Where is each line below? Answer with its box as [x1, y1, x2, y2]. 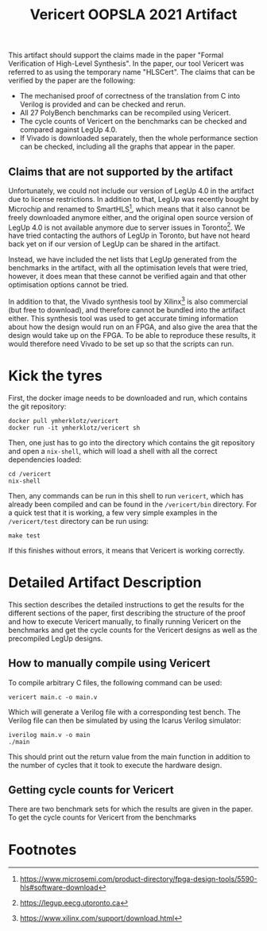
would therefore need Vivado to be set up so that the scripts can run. [8, 339, 234, 348]
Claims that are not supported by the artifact [8, 165, 233, 178]
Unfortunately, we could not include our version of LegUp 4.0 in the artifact [8, 186, 254, 196]
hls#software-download [19, 883, 99, 892]
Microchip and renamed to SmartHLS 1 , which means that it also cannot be [8, 203, 250, 214]
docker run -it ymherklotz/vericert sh [8, 424, 141, 432]
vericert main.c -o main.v [8, 693, 98, 701]
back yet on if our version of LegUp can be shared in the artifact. [8, 239, 221, 249]
